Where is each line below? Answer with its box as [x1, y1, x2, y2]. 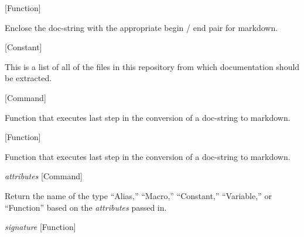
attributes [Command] [5, 170, 83, 182]
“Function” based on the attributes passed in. [5, 201, 167, 213]
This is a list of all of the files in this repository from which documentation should [5, 60, 300, 72]
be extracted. [5, 72, 52, 84]
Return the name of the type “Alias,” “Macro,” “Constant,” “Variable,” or [5, 189, 272, 201]
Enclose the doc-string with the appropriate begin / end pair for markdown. [5, 21, 278, 33]
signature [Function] [5, 221, 76, 233]
